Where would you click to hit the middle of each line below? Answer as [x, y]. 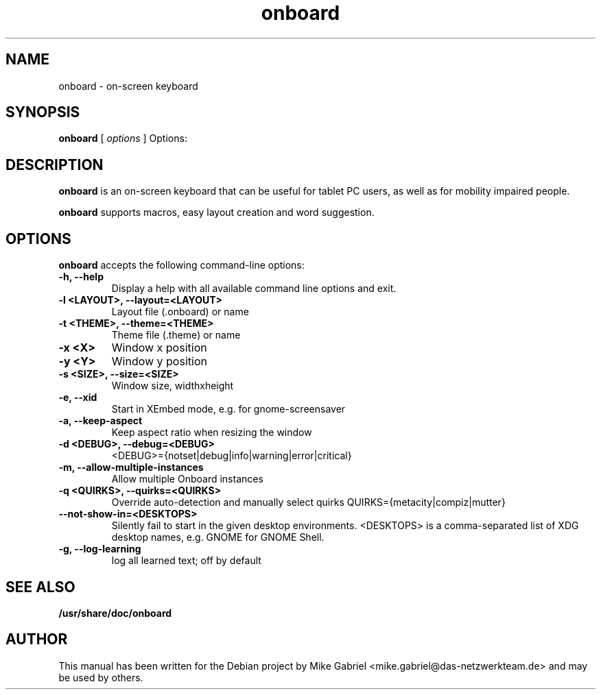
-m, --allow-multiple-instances [131, 467]
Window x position [159, 348]
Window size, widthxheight [173, 386]
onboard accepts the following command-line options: [181, 265]
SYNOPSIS [43, 112]
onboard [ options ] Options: [123, 138]
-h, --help [81, 277]
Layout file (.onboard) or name [180, 312]
